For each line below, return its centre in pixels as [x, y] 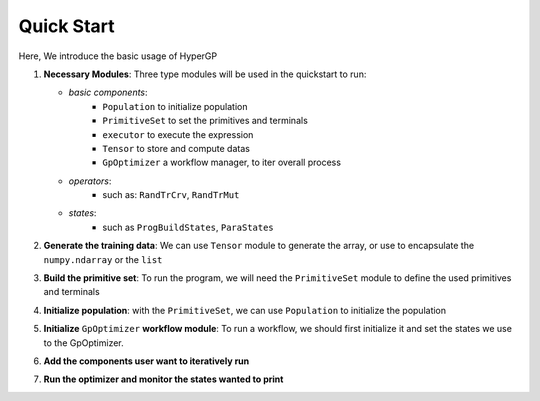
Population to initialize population [175, 106]
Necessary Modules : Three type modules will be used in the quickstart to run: [205, 74]
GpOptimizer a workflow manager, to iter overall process [222, 162]
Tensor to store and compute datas [176, 148]
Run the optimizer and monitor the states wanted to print [163, 379]
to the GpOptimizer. [83, 342]
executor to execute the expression [178, 134]
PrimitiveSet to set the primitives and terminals [205, 121]
